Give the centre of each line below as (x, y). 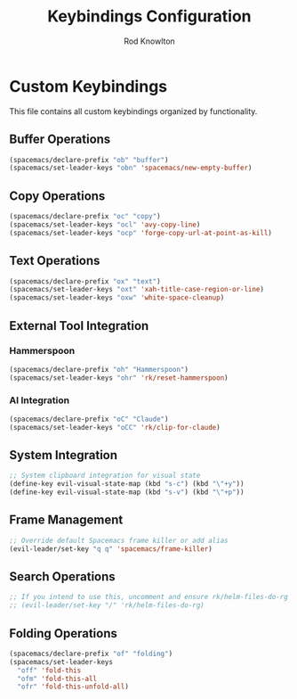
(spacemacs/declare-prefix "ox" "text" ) (85, 281)
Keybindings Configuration (149, 16)
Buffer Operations (60, 140)
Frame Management (66, 520)
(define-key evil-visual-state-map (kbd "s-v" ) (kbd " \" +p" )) (127, 492)
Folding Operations (64, 633)
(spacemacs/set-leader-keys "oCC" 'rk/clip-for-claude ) (115, 427)
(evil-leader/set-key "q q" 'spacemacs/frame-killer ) (111, 549)
